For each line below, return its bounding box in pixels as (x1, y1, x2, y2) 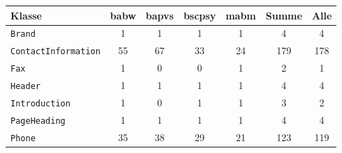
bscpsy (183, 8, 216, 22)
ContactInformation (10, 47, 101, 57)
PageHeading (10, 115, 66, 126)
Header (10, 81, 40, 92)
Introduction (10, 98, 70, 108)
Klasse (10, 8, 42, 22)
